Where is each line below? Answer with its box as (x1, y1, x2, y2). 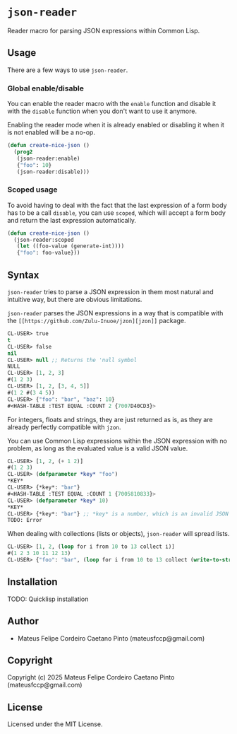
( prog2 (13, 148, 33, 156)
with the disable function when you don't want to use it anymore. (7, 107, 197, 115)
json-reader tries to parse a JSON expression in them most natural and (7, 288, 214, 296)
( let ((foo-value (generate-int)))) (16, 243, 125, 250)
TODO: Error (7, 517, 42, 524)
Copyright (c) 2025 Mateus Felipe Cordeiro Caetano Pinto (7, 673, 175, 682)
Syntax (7, 269, 39, 281)
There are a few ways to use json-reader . (7, 66, 128, 74)
